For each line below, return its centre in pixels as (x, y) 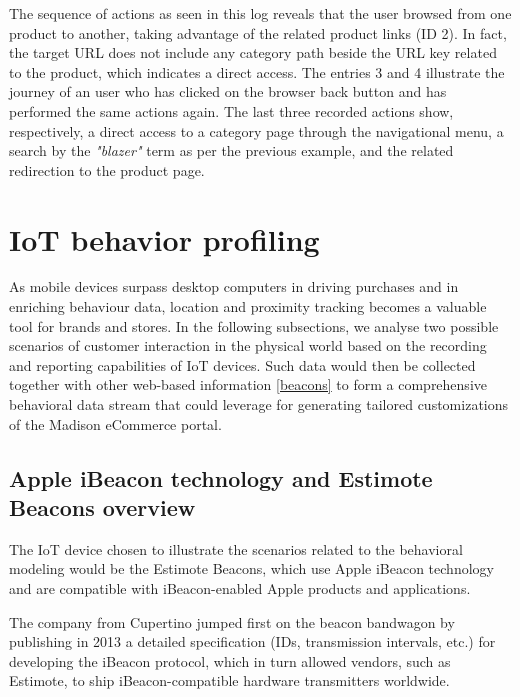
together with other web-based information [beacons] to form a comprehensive (248, 384)
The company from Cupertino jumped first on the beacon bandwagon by (232, 621)
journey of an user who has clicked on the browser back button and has (228, 91)
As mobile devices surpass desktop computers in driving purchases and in (234, 286)
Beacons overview (102, 507)
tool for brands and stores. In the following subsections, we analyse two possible (254, 325)
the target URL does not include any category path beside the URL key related (253, 52)
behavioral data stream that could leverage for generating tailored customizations (259, 404)
